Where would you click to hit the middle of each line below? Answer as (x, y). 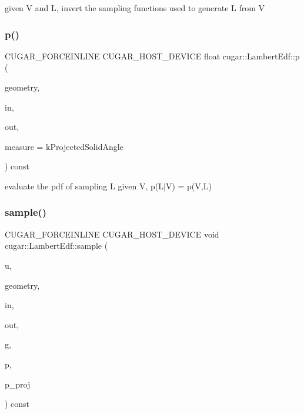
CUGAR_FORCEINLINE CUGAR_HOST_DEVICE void (112, 234)
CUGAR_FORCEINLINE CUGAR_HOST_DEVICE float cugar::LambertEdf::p (152, 56)
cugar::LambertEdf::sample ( (56, 246)
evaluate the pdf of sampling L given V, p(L (84, 186)
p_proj (18, 384)
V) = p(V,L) (188, 186)
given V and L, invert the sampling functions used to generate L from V (135, 8)
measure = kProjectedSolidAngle (64, 146)
